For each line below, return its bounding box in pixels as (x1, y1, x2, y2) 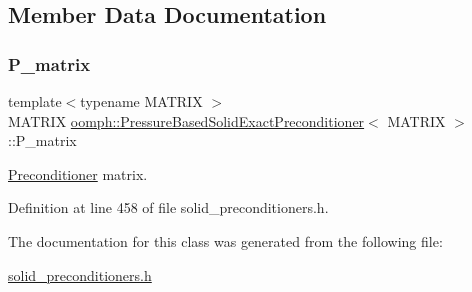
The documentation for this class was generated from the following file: (8, 230, 443, 251)
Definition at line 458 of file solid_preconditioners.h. (8, 197, 329, 218)
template (8, 91, 62, 111)
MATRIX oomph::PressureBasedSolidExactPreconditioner (8, 110, 365, 131)
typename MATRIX (80, 91, 203, 111)
